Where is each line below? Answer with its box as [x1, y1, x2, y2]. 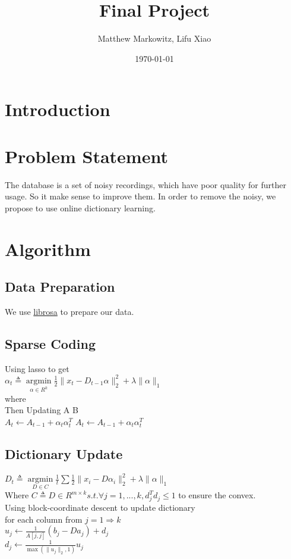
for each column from [5, 513, 83, 525]
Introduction [5, 97, 110, 121]
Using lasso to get [5, 362, 69, 374]
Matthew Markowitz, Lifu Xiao [97, 32, 211, 45]
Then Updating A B [5, 404, 78, 416]
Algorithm [5, 236, 91, 261]
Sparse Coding [5, 334, 96, 352]
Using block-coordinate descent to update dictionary [5, 501, 195, 514]
